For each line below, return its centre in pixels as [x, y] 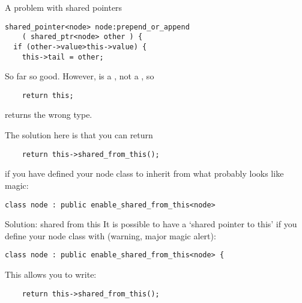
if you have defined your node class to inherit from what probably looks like [144, 173]
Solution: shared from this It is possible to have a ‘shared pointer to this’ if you [151, 224]
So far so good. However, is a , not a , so [80, 76]
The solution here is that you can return [79, 135]
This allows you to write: [51, 274]
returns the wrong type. [49, 115]
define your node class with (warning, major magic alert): [110, 235]
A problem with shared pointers [64, 7]
